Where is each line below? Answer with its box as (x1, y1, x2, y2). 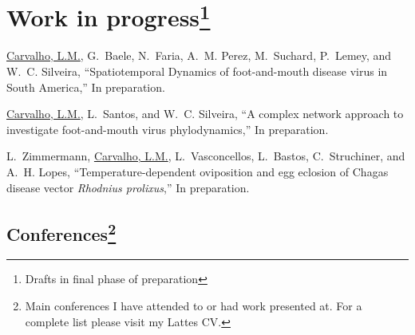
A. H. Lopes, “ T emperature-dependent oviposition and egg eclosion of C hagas (6, 164, 389, 180)
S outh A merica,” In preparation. (6, 78, 165, 95)
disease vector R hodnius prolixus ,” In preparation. (6, 179, 250, 195)
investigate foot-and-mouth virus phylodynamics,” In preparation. (6, 120, 329, 137)
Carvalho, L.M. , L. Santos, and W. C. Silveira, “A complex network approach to (6, 105, 404, 122)
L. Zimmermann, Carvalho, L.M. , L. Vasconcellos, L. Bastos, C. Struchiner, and (6, 148, 405, 164)
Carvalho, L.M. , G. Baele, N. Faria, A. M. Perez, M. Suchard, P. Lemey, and (6, 47, 392, 64)
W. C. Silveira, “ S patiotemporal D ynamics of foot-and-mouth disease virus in (6, 63, 388, 80)
